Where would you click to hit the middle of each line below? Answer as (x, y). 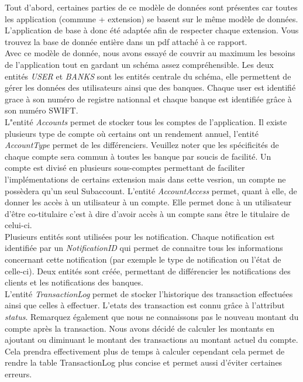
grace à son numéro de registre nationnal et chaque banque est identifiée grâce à (148, 99)
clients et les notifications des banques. (74, 282)
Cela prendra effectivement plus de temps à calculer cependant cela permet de (145, 351)
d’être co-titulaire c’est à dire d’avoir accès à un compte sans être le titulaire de (147, 213)
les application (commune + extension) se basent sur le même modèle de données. (151, 18)
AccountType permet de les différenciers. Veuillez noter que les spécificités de (142, 145)
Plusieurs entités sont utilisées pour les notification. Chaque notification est (140, 236)
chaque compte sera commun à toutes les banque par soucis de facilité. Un (138, 156)
